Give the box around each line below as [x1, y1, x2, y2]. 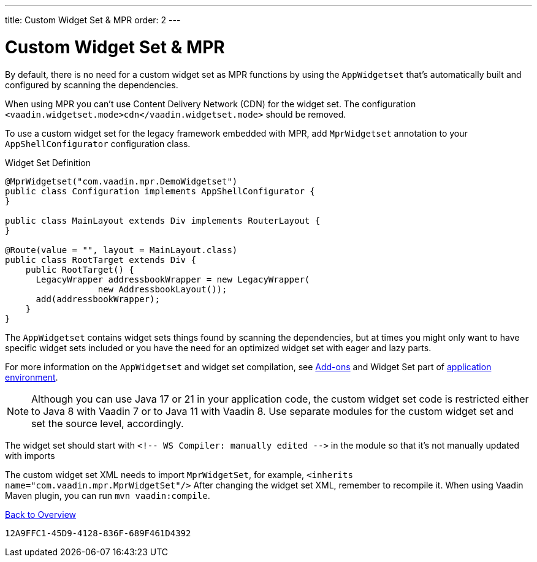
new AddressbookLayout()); [97, 284, 227, 294]
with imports [5, 450, 55, 461]
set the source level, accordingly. [31, 417, 184, 430]
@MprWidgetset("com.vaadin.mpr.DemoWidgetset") [5, 176, 238, 186]
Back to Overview [5, 509, 76, 520]
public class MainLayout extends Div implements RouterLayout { [5, 215, 321, 226]
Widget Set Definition [5, 157, 91, 168]
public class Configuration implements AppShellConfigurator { [5, 186, 315, 196]
